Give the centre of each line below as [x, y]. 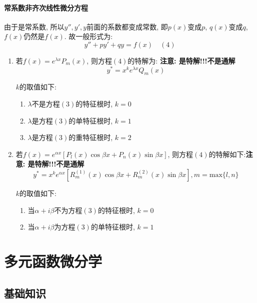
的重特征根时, [91, 137]
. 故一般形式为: [88, 36]
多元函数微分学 [53, 261]
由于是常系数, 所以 [34, 26]
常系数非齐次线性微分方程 [46, 7]
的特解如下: [227, 154]
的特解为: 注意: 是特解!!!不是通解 [181, 60]
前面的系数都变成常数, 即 [127, 26]
